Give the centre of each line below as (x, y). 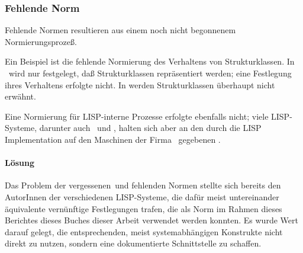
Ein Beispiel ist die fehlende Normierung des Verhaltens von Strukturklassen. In (150, 61)
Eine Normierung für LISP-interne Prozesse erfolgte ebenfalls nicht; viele (137, 116)
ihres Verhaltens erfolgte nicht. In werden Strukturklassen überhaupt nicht (140, 84)
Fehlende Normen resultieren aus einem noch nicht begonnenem (120, 30)
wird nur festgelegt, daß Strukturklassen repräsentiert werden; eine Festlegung (150, 73)
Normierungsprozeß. (41, 41)
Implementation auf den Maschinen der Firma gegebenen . (113, 139)
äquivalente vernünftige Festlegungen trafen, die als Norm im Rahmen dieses (144, 208)
